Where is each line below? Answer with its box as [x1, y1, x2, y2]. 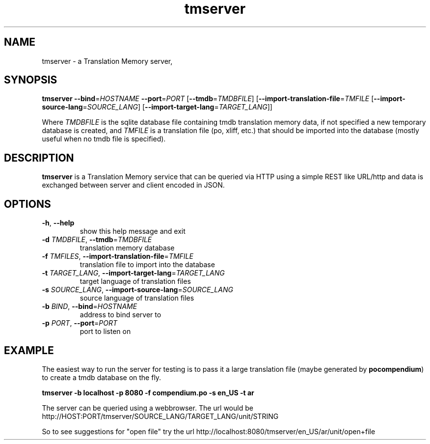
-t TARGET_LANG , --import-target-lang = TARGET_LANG [42, 269, 225, 277]
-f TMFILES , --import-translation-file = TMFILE [42, 252, 193, 261]
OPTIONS [4, 197, 51, 210]
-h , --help [42, 219, 75, 227]
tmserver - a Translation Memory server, [42, 56, 173, 65]
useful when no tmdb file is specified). [42, 135, 166, 143]
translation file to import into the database [80, 260, 215, 269]
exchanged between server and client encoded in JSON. [42, 181, 225, 190]
